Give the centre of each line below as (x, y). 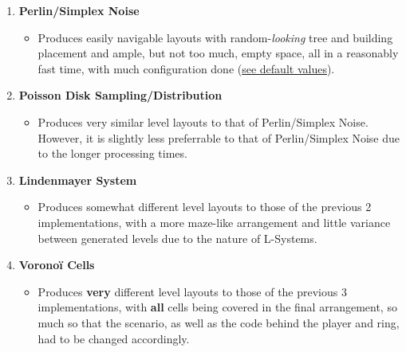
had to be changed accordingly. (114, 338)
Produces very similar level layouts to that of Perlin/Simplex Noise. (203, 121)
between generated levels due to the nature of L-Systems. (177, 238)
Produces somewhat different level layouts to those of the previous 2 (205, 207)
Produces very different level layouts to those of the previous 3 (192, 291)
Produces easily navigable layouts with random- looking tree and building (215, 37)
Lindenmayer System (78, 180)
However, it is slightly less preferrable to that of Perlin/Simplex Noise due (219, 137)
